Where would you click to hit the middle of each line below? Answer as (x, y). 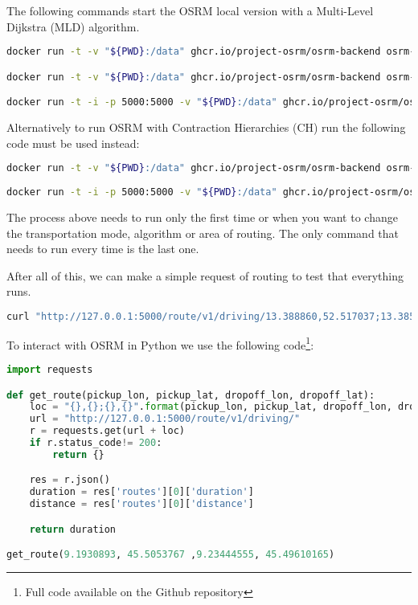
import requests (50, 370)
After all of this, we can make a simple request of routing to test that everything (205, 275)
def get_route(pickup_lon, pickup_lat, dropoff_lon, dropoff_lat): (191, 395)
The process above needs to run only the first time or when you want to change (202, 217)
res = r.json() (70, 480)
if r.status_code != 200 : (96, 443)
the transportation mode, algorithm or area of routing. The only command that (203, 233)
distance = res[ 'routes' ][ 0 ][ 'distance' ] (141, 504)
